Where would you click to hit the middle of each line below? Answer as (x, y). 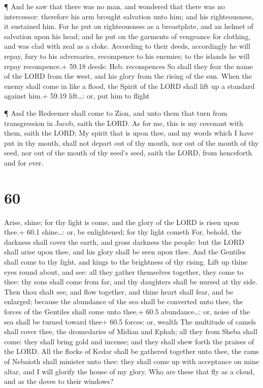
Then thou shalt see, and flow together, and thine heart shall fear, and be (119, 291)
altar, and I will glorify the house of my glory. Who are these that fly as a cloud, (129, 371)
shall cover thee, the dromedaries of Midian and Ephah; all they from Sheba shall (131, 331)
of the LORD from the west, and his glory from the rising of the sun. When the (128, 76)
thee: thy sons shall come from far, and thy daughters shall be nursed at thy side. (131, 282)
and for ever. (24, 162)
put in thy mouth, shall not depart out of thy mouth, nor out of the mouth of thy (131, 142)
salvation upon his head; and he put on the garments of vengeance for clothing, (127, 36)
